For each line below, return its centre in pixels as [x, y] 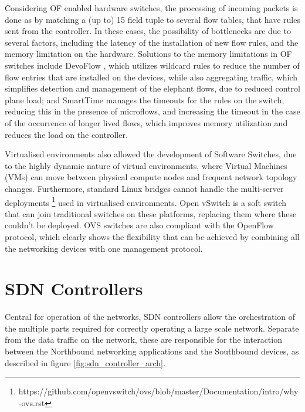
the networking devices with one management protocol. [104, 248]
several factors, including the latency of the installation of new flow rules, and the [152, 42]
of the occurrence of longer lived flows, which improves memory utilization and [146, 122]
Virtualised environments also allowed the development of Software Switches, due [151, 154]
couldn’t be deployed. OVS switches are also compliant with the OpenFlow [139, 225]
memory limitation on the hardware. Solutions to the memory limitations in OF [148, 54]
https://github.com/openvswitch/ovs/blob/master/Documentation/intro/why [158, 391]
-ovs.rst [32, 402]
